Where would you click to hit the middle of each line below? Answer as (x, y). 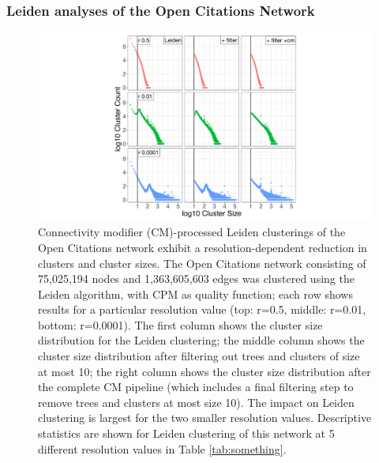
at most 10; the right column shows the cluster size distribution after (205, 371)
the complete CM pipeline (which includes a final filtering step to (196, 387)
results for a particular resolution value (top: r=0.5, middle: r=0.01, (202, 309)
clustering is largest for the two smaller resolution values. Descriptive (205, 418)
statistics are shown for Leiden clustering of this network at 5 (186, 433)
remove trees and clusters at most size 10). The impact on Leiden (196, 402)
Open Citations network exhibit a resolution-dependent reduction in (203, 247)
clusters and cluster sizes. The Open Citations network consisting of (202, 263)
